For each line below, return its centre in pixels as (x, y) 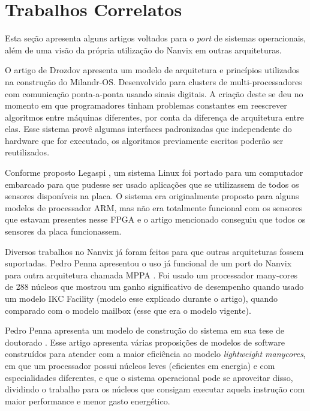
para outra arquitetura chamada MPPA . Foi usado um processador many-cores (151, 274)
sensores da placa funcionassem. (63, 231)
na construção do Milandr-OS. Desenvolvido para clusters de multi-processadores (154, 81)
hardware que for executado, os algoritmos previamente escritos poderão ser (144, 140)
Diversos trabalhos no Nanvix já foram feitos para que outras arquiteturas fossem (154, 251)
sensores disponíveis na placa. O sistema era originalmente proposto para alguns (152, 196)
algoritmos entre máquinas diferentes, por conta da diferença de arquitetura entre (154, 117)
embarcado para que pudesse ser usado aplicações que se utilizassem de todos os (152, 184)
